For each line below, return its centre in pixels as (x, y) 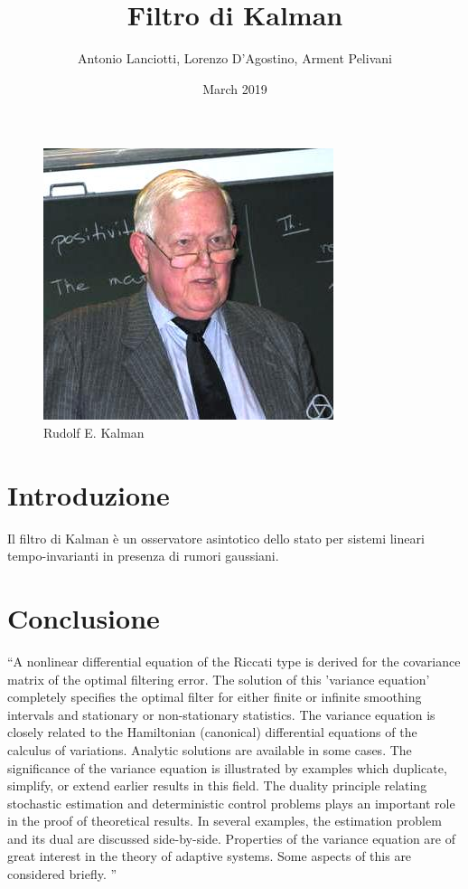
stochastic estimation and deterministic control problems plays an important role (231, 803)
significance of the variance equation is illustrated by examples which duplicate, (227, 767)
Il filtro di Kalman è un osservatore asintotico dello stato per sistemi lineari (216, 538)
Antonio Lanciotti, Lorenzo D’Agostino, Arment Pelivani (235, 58)
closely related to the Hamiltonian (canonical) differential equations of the (212, 732)
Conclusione (84, 618)
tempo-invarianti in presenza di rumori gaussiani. (143, 556)
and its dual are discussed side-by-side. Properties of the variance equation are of (231, 838)
